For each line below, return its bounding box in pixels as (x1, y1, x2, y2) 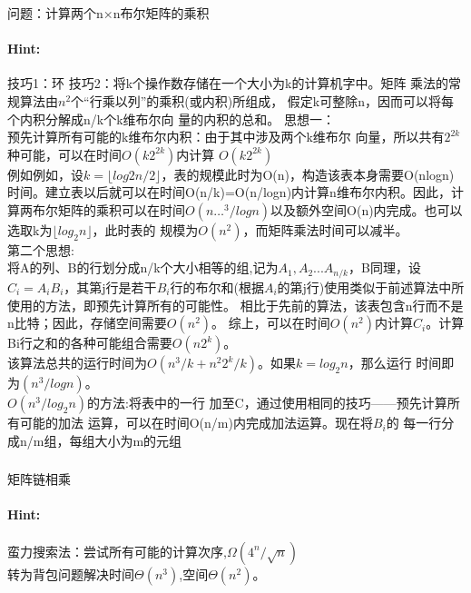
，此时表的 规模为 (92, 220, 199, 239)
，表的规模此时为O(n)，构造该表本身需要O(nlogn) (161, 164, 455, 183)
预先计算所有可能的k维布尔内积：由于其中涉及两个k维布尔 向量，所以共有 (7, 127, 445, 146)
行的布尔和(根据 (170, 277, 264, 296)
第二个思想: (7, 240, 74, 259)
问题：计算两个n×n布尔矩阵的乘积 (7, 3, 210, 22)
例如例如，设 (7, 164, 83, 183)
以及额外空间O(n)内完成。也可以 (270, 200, 463, 219)
